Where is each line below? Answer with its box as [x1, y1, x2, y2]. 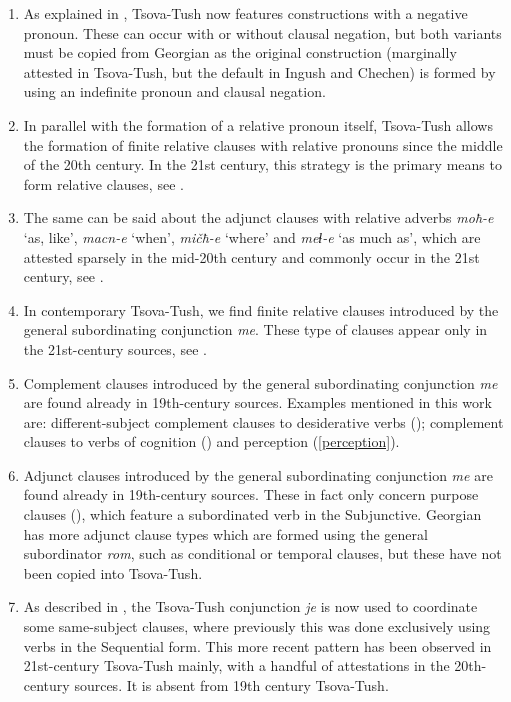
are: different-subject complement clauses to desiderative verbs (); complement [23, 411, 504, 432]
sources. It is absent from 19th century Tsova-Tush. [74, 674, 389, 695]
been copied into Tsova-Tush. [23, 562, 203, 583]
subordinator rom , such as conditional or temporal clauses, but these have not [23, 543, 502, 564]
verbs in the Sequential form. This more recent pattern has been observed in [23, 635, 492, 656]
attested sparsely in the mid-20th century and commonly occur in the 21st [23, 246, 480, 267]
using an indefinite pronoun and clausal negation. [23, 81, 326, 102]
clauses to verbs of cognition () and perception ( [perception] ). [23, 431, 400, 452]
